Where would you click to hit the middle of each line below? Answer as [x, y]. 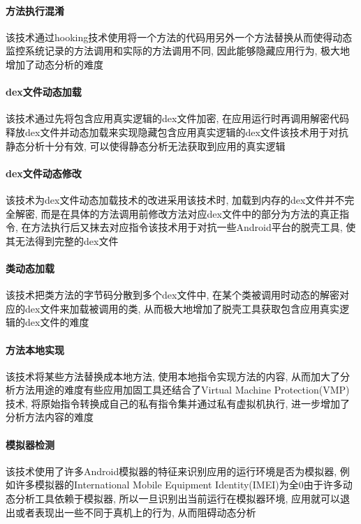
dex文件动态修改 [44, 173]
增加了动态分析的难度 [54, 64]
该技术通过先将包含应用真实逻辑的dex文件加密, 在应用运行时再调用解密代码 [177, 118]
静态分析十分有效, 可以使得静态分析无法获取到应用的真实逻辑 [146, 145]
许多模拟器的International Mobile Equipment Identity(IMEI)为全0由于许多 [179, 485]
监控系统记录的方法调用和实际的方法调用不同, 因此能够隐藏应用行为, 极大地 [178, 51]
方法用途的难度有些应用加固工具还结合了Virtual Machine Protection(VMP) [182, 390]
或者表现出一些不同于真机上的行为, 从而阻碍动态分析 [135, 512]
